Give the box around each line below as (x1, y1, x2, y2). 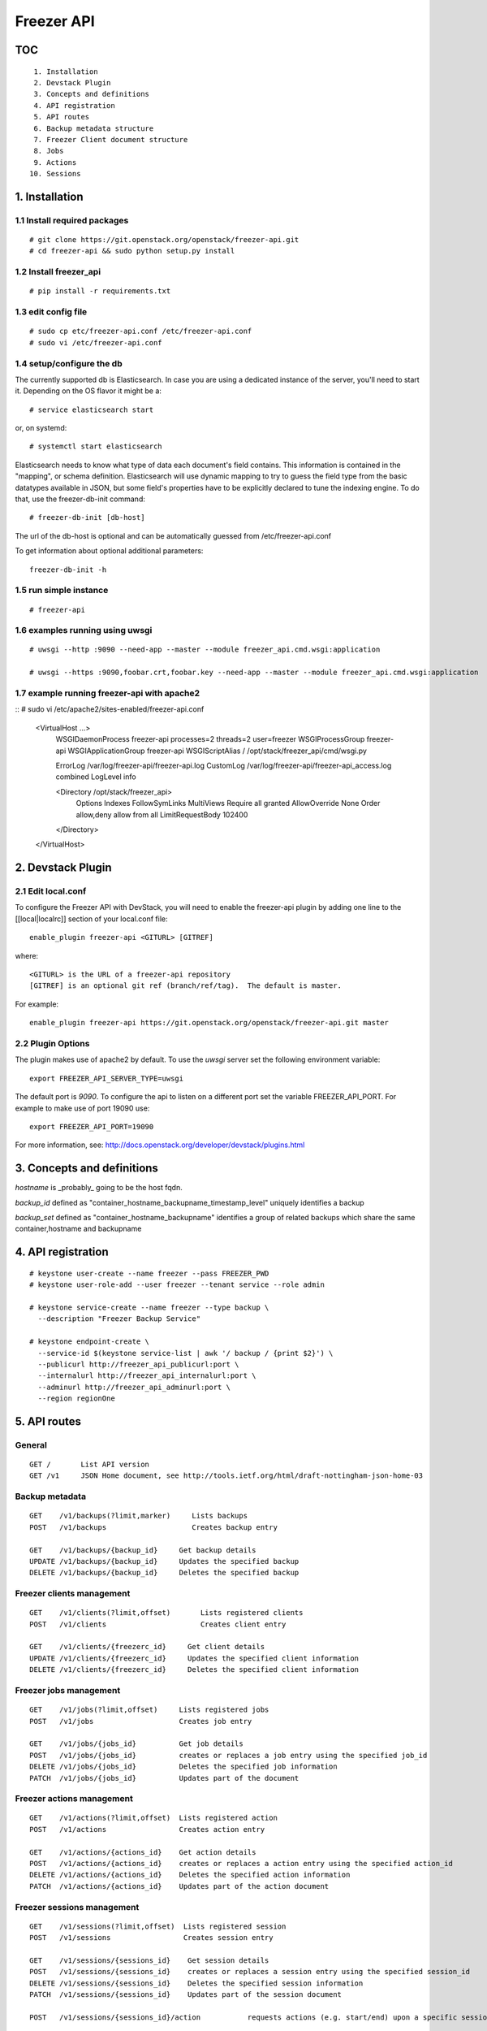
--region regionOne (37, 1394, 115, 1403)
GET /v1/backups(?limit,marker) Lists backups (29, 1511, 248, 1521)
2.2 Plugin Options (15, 1037, 90, 1049)
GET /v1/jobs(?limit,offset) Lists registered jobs (29, 1705, 269, 1714)
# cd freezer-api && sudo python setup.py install (29, 246, 235, 256)
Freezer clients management (15, 1588, 131, 1600)
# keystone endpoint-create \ (29, 1337, 150, 1346)
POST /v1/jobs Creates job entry (29, 1717, 252, 1726)
